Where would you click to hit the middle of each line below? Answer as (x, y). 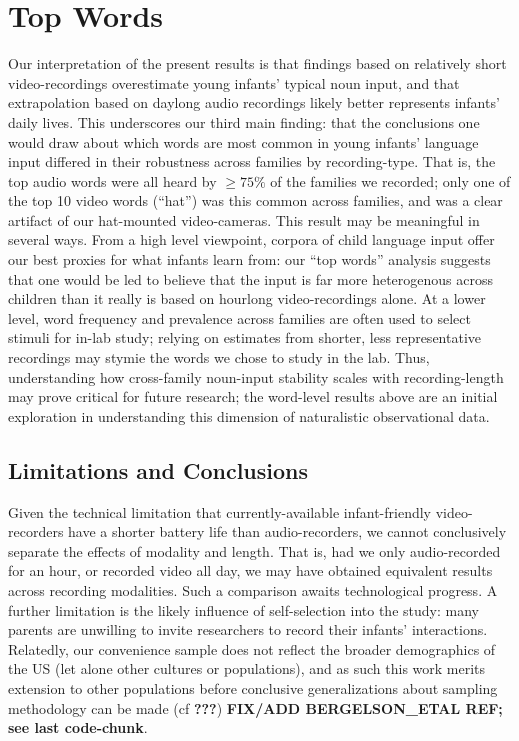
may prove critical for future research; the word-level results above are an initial (253, 396)
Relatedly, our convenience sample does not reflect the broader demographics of (252, 648)
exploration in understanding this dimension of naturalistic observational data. (249, 415)
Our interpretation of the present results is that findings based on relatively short (257, 63)
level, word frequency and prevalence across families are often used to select (239, 317)
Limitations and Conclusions (158, 469)
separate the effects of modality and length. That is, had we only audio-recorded (254, 550)
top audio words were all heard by (112, 180)
